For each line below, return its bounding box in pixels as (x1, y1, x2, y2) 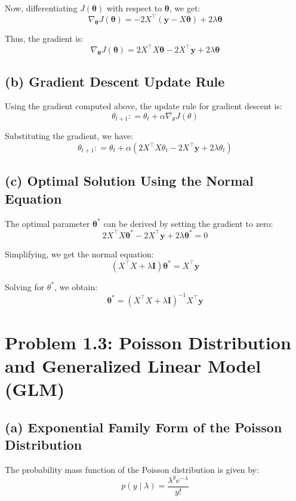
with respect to (106, 2, 162, 14)
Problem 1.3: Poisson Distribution (5, 330, 291, 355)
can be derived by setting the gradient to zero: (103, 217, 273, 229)
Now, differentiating (5, 2, 78, 14)
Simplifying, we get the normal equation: (5, 247, 154, 260)
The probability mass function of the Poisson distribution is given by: (5, 463, 259, 476)
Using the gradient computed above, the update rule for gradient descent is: (5, 100, 282, 112)
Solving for (5, 280, 45, 293)
